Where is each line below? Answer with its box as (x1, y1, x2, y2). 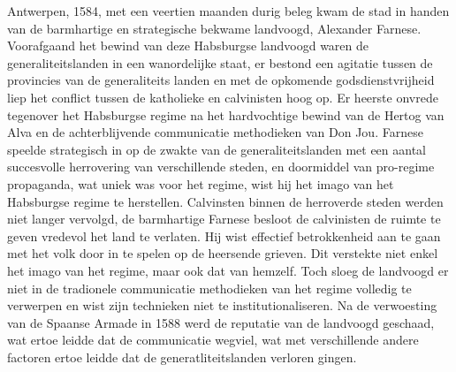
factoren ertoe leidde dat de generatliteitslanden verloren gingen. (7, 347, 357, 366)
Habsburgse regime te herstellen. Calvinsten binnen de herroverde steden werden (7, 192, 444, 210)
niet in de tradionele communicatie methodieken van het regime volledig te (7, 278, 412, 297)
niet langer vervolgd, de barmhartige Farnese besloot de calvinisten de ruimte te (7, 209, 441, 228)
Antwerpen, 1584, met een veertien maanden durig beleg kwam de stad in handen (7, 2, 450, 19)
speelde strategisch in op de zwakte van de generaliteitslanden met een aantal (7, 140, 426, 158)
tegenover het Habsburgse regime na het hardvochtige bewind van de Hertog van (7, 105, 445, 124)
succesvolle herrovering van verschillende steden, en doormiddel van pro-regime (7, 157, 435, 176)
